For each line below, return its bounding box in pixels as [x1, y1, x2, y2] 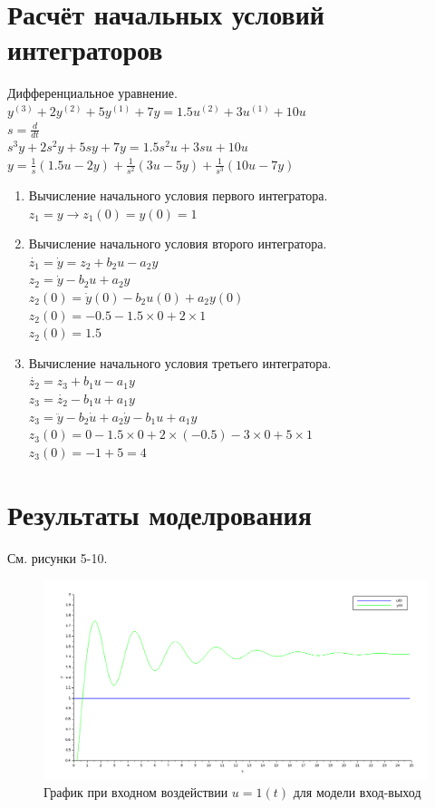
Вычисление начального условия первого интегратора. [28, 186, 328, 205]
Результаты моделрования [7, 495, 312, 532]
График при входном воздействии [43, 782, 228, 801]
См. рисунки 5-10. [7, 548, 108, 567]
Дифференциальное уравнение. [7, 83, 178, 102]
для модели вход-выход [293, 782, 421, 801]
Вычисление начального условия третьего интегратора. [28, 353, 332, 372]
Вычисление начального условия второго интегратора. [28, 234, 327, 253]
